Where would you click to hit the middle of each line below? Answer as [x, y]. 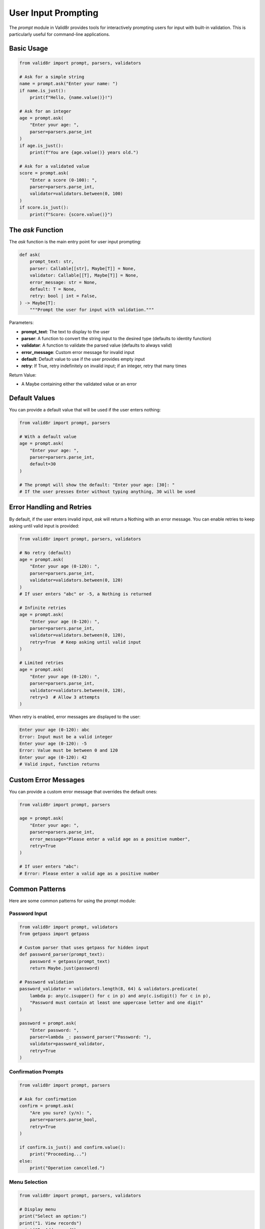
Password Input [28, 913]
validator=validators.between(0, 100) [76, 194]
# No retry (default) [45, 553]
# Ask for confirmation [48, 1099]
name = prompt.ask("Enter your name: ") [68, 84]
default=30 [43, 464]
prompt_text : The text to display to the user [66, 331]
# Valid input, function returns [60, 764]
